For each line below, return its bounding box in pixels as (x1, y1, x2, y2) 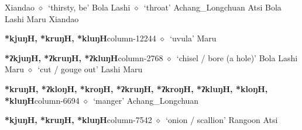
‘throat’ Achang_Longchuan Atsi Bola (143, 1, 282, 13)
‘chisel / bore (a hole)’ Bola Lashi (176, 51, 298, 64)
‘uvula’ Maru (170, 32, 217, 44)
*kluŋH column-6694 (5, 94, 80, 106)
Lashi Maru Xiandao (5, 12, 79, 24)
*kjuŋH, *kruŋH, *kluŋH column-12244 (5, 32, 156, 44)
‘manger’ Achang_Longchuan (93, 94, 199, 106)
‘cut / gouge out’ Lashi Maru (37, 63, 143, 75)
